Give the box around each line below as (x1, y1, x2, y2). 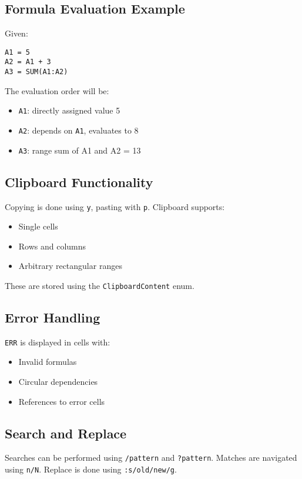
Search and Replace (5, 424, 127, 442)
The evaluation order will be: (5, 84, 109, 97)
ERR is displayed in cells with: (5, 335, 110, 348)
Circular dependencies (18, 375, 98, 388)
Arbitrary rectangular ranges (18, 260, 122, 272)
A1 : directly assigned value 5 (18, 104, 120, 117)
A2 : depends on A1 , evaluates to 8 (18, 124, 139, 137)
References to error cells (18, 395, 105, 407)
